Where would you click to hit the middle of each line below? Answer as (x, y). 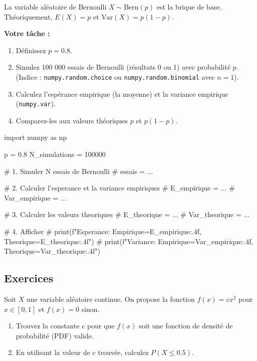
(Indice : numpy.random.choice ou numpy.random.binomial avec (115, 76)
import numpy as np (36, 137)
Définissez (31, 50)
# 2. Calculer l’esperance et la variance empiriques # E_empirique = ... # (119, 188)
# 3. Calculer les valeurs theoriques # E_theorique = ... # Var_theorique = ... (127, 214)
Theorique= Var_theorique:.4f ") (52, 251)
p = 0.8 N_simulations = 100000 (55, 154)
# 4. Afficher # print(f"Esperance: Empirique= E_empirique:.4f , (103, 231)
